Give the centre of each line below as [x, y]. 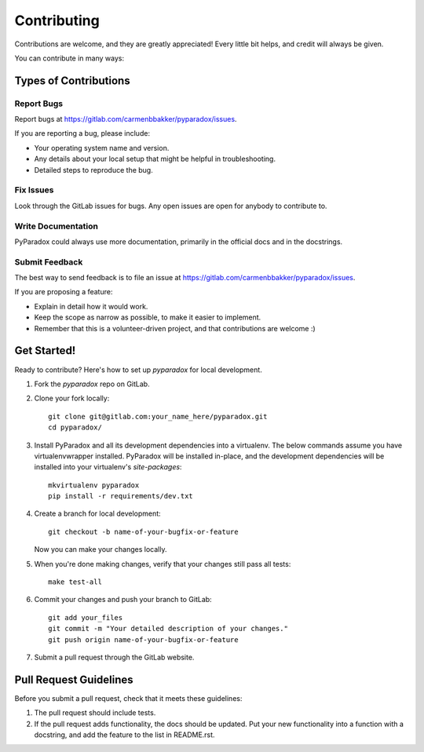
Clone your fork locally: [72, 398]
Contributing [57, 20]
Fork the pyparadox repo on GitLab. [92, 384]
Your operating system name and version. [102, 148]
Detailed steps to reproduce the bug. [93, 170]
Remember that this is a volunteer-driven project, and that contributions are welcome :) [175, 328]
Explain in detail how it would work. [91, 306]
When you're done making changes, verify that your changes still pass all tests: [163, 564]
